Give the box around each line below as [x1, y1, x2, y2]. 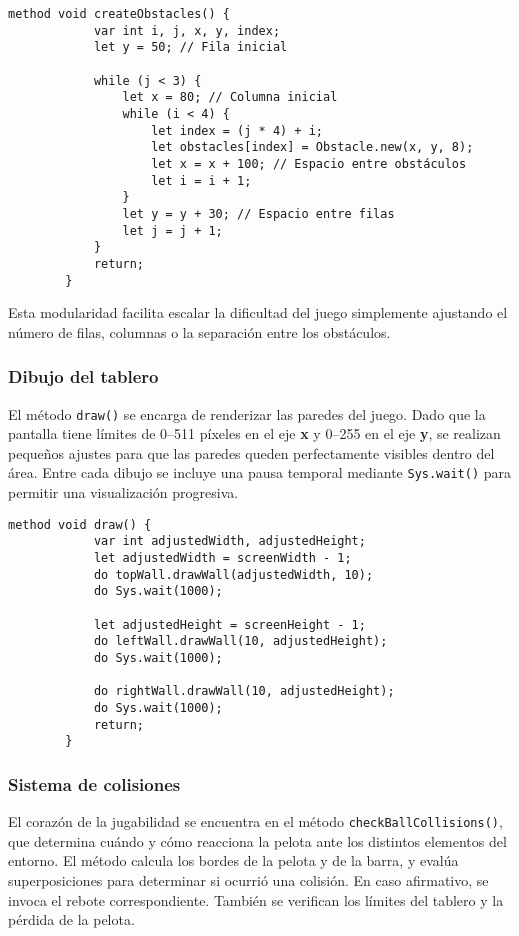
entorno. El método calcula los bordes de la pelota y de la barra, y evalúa [8, 850, 459, 871]
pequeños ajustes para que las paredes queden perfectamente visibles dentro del [8, 442, 495, 463]
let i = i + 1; [151, 173, 252, 188]
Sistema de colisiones [8, 771, 181, 796]
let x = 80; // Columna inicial [122, 90, 338, 105]
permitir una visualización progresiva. [8, 482, 239, 503]
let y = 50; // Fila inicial [93, 40, 288, 55]
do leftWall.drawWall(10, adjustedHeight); [93, 634, 388, 649]
